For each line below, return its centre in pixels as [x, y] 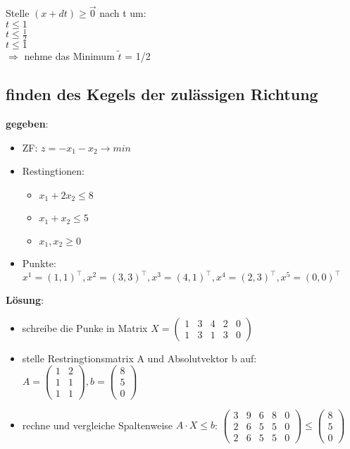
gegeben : [27, 123]
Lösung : [25, 300]
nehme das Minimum [69, 56]
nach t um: [123, 13]
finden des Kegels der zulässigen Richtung [162, 94]
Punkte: [39, 263]
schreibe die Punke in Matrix [85, 327]
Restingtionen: [53, 171]
